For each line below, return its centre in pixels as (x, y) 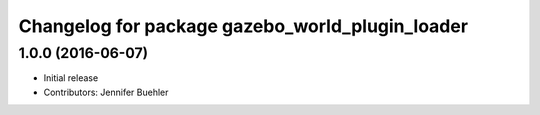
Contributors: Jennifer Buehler (106, 92)
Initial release (71, 78)
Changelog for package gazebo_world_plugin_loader (243, 26)
